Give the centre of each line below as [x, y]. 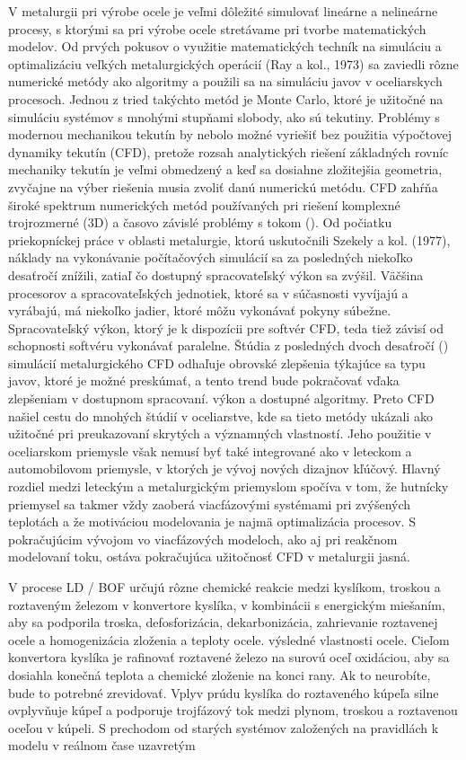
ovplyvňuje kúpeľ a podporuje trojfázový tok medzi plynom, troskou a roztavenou [233, 710]
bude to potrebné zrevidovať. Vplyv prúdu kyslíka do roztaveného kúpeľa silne [224, 692]
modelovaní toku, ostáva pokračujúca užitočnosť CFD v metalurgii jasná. [209, 557]
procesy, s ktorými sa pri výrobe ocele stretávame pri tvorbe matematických [217, 28]
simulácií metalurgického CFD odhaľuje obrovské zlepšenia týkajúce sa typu [217, 362]
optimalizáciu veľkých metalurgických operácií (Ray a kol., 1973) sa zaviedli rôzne [233, 63]
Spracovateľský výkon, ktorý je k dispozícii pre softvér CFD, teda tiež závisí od [226, 327]
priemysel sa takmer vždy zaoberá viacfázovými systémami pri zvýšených [210, 504]
